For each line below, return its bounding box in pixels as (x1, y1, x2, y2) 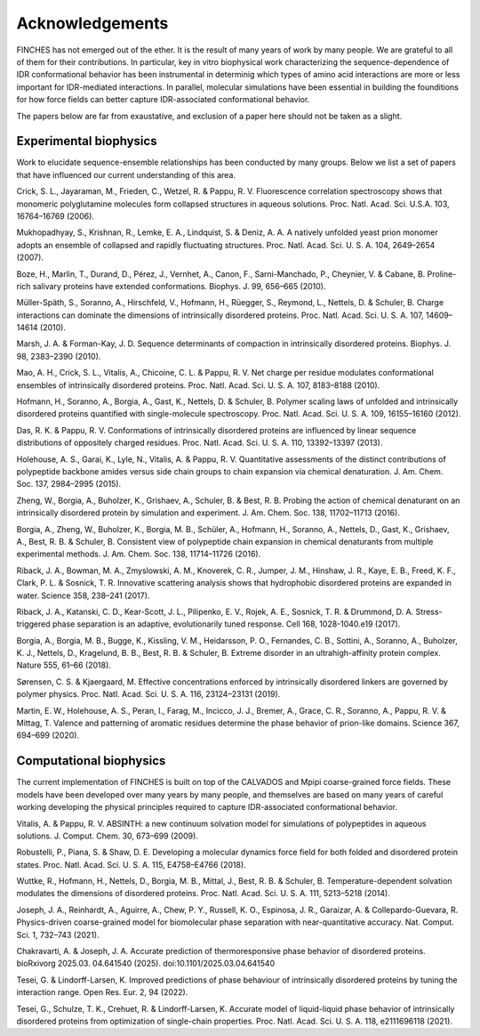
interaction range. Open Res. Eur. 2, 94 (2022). (16, 987, 188, 998)
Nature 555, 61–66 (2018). (16, 660, 111, 671)
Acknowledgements (16, 13, 169, 33)
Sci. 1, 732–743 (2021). (16, 929, 100, 940)
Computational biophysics (16, 753, 166, 769)
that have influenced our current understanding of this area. (16, 169, 236, 180)
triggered (16, 619, 51, 629)
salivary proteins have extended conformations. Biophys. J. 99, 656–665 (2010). (32, 280, 326, 291)
